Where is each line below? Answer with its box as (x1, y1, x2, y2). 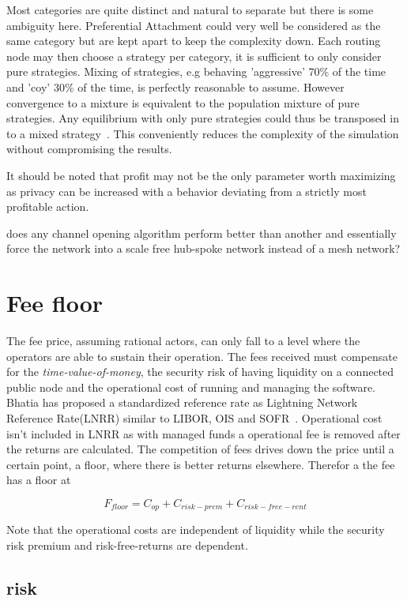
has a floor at (6, 471, 71, 488)
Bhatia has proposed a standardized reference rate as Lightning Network (6, 394, 358, 411)
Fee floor (6, 287, 104, 319)
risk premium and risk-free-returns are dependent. (6, 537, 248, 554)
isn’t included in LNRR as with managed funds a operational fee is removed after (6, 425, 401, 441)
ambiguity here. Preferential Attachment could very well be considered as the (6, 17, 381, 33)
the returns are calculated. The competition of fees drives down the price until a (6, 441, 394, 457)
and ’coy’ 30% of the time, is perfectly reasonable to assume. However (6, 78, 345, 95)
